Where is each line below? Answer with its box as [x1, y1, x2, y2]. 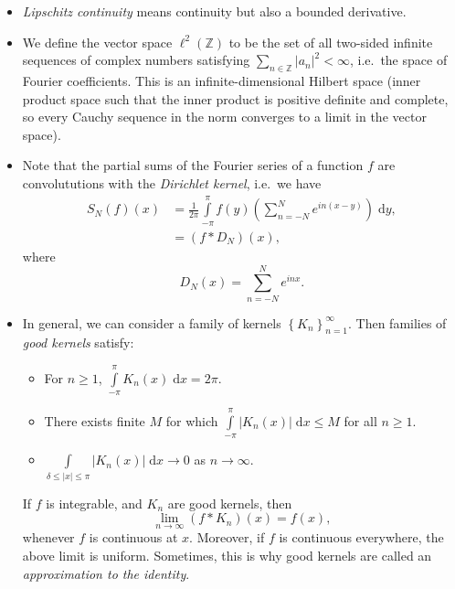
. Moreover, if [189, 528, 265, 547]
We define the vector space [22, 32, 173, 51]
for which [165, 411, 218, 430]
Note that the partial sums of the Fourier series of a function [22, 155, 364, 175]
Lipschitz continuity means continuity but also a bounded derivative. [22, 2, 407, 20]
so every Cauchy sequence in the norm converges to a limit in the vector [22, 107, 427, 126]
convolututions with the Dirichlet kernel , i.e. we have [22, 173, 322, 192]
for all [344, 411, 377, 430]
